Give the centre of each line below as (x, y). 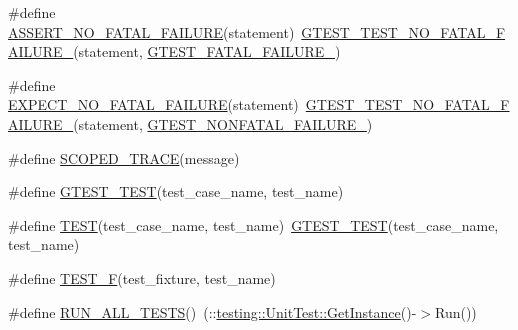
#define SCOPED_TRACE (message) (124, 157)
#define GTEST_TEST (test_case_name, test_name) (176, 191)
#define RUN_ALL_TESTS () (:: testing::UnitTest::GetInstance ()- (212, 311)
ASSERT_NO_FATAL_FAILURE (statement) (151, 31)
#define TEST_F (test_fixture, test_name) (142, 277)
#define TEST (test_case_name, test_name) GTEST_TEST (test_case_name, (253, 224)
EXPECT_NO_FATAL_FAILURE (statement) (153, 104)
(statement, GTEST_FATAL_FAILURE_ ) (207, 51)
